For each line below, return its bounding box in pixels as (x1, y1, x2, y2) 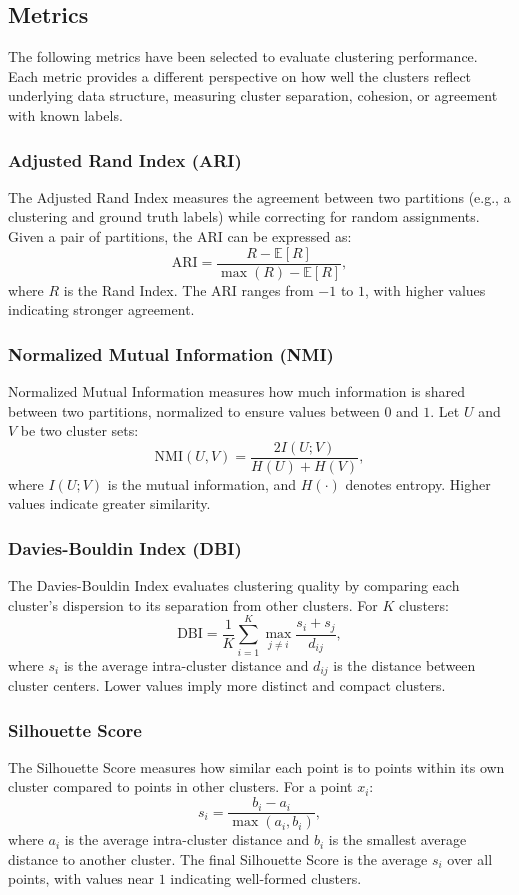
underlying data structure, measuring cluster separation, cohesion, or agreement (8, 85, 498, 106)
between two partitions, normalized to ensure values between (8, 400, 380, 421)
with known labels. (8, 104, 123, 125)
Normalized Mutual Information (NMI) (8, 341, 334, 366)
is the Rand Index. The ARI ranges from (63, 279, 314, 300)
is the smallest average (328, 829, 467, 850)
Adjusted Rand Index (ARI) (8, 147, 242, 172)
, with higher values (365, 279, 486, 300)
